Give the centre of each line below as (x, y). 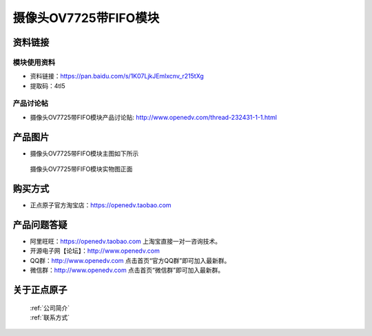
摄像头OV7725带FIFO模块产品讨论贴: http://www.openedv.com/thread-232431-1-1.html (153, 117)
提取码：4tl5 (48, 85)
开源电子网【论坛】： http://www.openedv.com (95, 251)
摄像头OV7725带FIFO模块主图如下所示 (84, 153)
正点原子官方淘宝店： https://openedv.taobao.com (101, 205)
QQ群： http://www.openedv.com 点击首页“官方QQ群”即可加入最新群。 (130, 260)
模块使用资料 (34, 62)
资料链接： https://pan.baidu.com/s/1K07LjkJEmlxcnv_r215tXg (117, 76)
